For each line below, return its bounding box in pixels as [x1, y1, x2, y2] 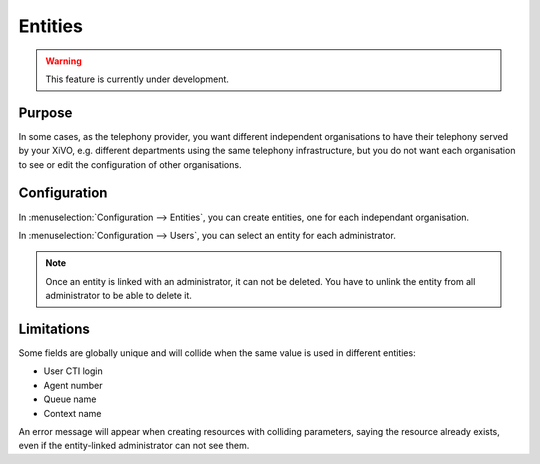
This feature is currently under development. [45, 73, 230, 85]
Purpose [18, 104, 73, 121]
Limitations [18, 320, 90, 337]
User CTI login [43, 365, 104, 377]
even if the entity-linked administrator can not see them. [18, 440, 250, 452]
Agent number [43, 379, 104, 391]
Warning [45, 55, 82, 67]
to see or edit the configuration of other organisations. [18, 158, 242, 170]
